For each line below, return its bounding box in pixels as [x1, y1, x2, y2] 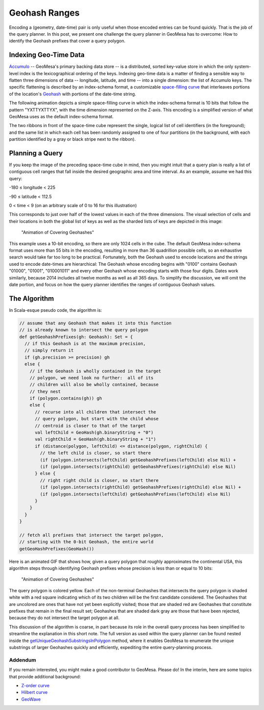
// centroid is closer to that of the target [35, 423, 146, 429]
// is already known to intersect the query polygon [19, 327, 149, 333]
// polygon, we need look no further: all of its [29, 375, 154, 381]
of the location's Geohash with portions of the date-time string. [9, 91, 136, 97]
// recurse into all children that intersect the [35, 409, 156, 415]
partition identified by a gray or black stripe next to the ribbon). [9, 136, 136, 142]
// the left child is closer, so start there [40, 450, 151, 456]
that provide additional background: [9, 673, 81, 679]
